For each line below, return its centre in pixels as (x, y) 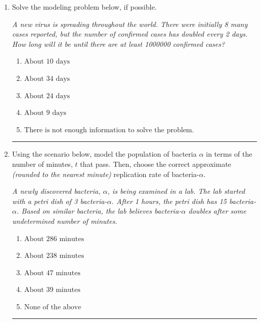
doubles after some (217, 211)
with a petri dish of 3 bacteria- (59, 201)
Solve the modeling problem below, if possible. (84, 7)
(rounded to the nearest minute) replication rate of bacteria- (106, 174)
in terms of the (229, 154)
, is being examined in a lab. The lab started (176, 191)
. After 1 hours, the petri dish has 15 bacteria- (184, 201)
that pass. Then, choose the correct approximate (155, 164)
